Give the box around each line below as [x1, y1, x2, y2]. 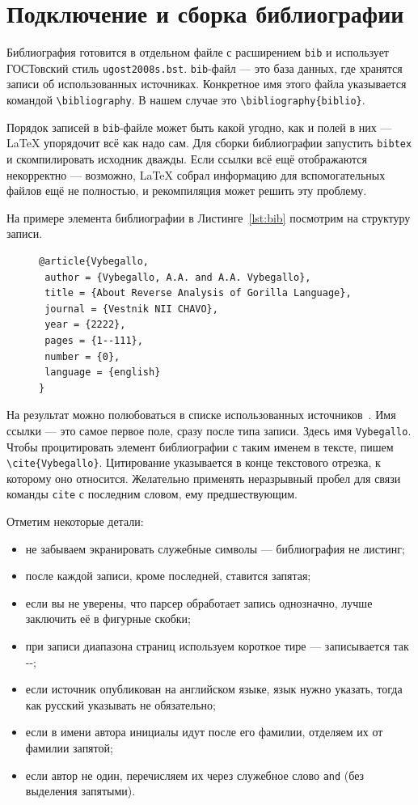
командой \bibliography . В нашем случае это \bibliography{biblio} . [6, 91, 365, 108]
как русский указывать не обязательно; [25, 696, 216, 713]
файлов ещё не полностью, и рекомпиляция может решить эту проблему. [6, 182, 367, 199]
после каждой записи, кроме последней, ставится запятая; [25, 567, 311, 584]
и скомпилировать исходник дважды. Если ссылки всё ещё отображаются [6, 150, 367, 167]
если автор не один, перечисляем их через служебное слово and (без [25, 766, 365, 783]
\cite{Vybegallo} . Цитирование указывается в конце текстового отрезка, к [6, 454, 381, 471]
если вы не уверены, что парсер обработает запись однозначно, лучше [25, 594, 373, 611]
